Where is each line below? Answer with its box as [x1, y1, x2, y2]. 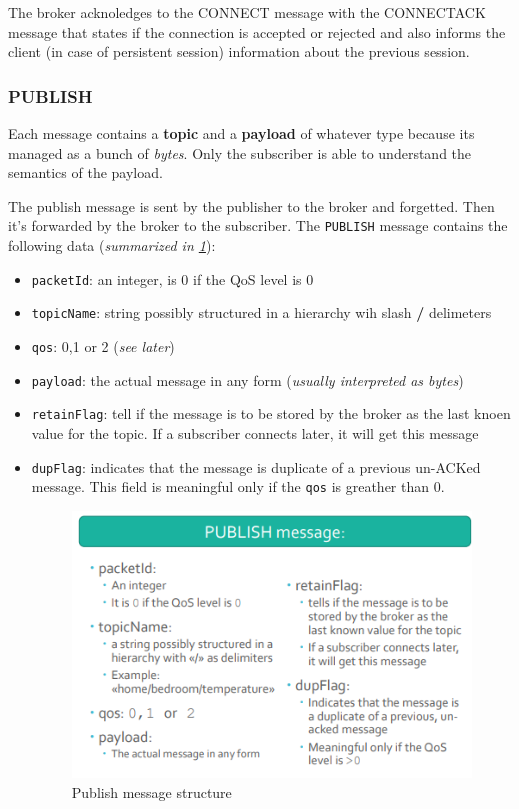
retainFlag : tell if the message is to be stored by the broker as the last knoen [31, 403, 511, 424]
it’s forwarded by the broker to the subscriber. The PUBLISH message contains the [8, 215, 508, 236]
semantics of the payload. [8, 162, 163, 183]
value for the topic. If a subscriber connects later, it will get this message [31, 422, 479, 443]
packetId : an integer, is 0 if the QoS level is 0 [31, 268, 314, 289]
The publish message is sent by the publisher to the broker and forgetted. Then [8, 195, 495, 216]
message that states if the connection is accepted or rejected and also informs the [8, 21, 506, 42]
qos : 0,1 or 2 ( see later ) [31, 335, 175, 356]
